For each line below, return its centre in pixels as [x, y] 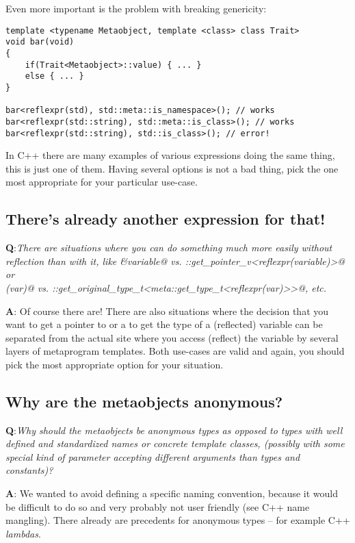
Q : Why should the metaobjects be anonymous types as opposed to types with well [174, 430]
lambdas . [23, 533]
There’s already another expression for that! [166, 219]
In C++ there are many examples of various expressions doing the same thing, [170, 155]
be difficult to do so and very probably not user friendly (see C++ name [158, 506]
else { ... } [54, 76]
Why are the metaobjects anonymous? [144, 401]
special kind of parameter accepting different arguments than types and [153, 456]
